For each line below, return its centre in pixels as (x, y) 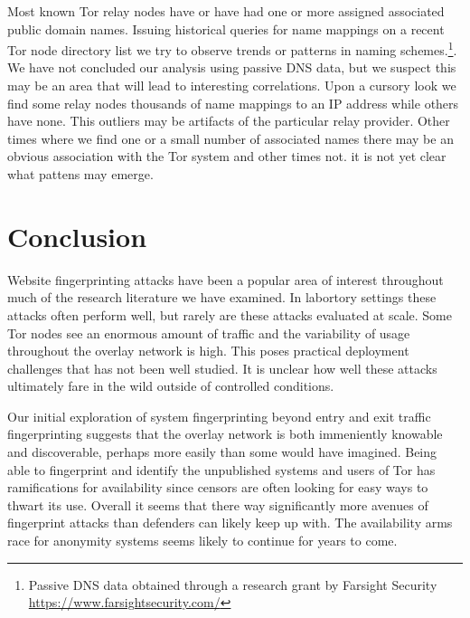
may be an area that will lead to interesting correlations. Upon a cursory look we (232, 86)
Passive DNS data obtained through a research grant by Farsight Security (233, 584)
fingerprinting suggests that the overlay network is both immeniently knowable (225, 434)
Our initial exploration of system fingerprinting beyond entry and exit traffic (219, 416)
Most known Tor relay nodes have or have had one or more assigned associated (226, 11)
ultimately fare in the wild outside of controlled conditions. (171, 386)
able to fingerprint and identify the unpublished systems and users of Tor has (221, 469)
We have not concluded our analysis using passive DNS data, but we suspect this (232, 67)
